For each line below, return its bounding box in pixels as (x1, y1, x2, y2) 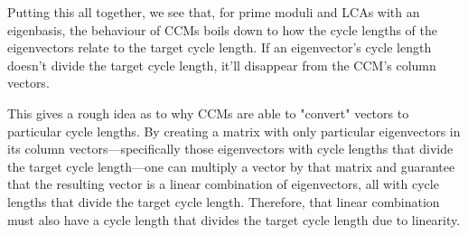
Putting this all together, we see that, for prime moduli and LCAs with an (7, 3, 420, 21)
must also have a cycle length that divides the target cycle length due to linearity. (7, 210, 461, 229)
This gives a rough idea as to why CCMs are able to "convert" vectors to (7, 103, 409, 122)
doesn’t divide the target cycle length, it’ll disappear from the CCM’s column (7, 55, 436, 74)
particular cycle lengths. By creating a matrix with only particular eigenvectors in (7, 121, 461, 140)
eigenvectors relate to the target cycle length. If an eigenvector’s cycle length (7, 38, 432, 57)
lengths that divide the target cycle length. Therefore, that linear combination (7, 192, 440, 211)
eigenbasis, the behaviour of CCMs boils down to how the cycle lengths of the (7, 20, 438, 39)
